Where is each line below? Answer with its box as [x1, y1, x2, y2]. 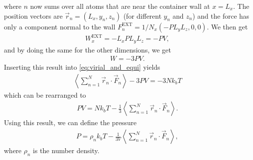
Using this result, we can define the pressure [4, 117, 137, 128]
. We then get [206, 21, 248, 31]
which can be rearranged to [4, 89, 86, 100]
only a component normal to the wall [4, 21, 116, 31]
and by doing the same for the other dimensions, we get [4, 44, 171, 54]
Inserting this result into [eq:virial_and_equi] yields [4, 62, 160, 72]
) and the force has [192, 10, 250, 21]
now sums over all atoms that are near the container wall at [30, 1, 210, 11]
